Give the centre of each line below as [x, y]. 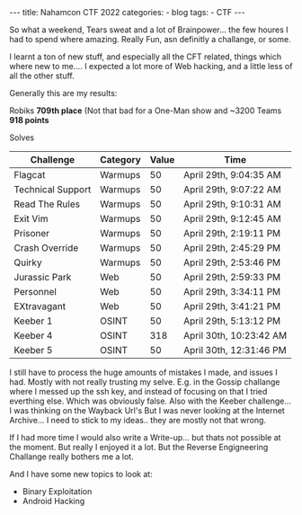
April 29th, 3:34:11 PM [232, 292]
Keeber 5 [33, 350]
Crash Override [46, 248]
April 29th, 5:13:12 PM [232, 321]
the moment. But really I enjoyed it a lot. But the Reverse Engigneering [139, 447]
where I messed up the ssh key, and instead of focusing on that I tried [138, 391]
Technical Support [53, 189]
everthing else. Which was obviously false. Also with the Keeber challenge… [151, 401]
